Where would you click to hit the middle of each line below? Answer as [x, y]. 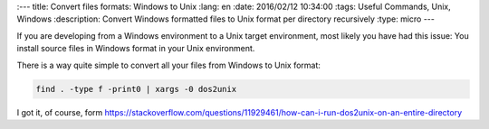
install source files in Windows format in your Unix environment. [136, 49]
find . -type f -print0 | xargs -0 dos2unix [136, 89]
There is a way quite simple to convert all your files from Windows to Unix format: [169, 65]
